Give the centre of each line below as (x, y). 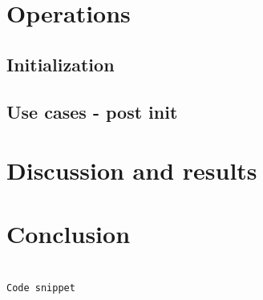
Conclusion (69, 233)
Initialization (61, 64)
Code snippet (41, 288)
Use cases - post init (92, 111)
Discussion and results (132, 170)
